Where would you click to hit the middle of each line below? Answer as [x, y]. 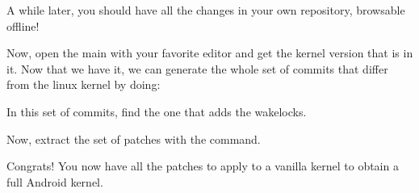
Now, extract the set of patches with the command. [134, 138]
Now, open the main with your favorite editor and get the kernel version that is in [210, 53]
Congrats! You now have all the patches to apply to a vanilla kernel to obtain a [203, 166]
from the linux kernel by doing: [84, 84]
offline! [23, 25]
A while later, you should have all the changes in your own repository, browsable [206, 10]
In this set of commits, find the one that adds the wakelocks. [157, 111]
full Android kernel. [55, 181]
